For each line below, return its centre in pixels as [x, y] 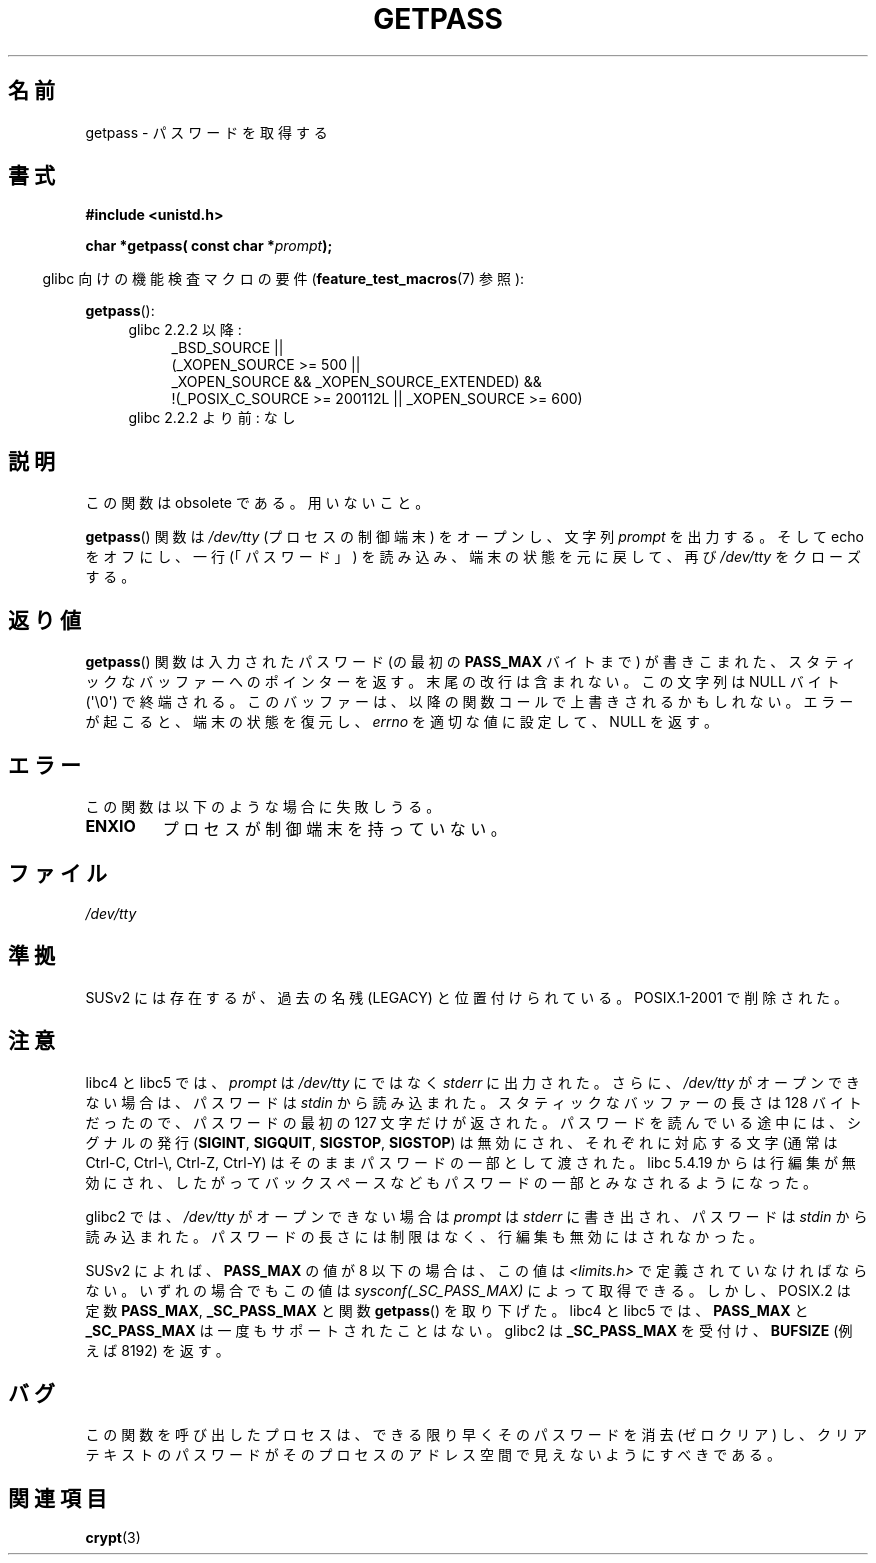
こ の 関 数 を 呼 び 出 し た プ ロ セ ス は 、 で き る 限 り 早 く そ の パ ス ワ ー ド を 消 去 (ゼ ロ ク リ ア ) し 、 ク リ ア [476, 1435]
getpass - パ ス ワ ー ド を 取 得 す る [206, 132]
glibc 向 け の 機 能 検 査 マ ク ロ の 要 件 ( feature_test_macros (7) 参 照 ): [283, 279]
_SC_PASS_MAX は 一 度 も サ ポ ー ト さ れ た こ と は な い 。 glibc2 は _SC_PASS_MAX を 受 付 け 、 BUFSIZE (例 [469, 1330]
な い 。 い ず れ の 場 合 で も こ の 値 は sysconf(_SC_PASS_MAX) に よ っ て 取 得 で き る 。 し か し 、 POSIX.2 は [468, 1290]
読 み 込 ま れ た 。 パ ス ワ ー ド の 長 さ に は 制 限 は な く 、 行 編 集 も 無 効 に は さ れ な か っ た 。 [424, 1236]
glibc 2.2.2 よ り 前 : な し [212, 418]
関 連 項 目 [57, 1498]
